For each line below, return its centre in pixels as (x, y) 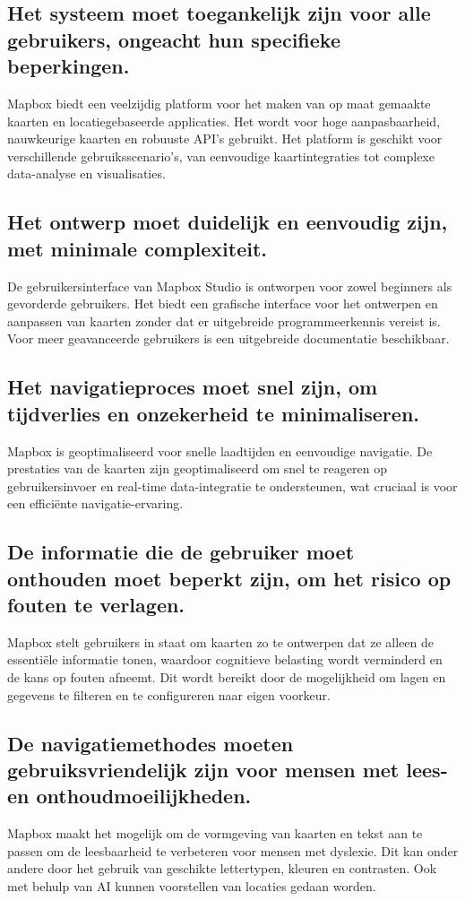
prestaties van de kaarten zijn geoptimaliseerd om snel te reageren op (197, 468)
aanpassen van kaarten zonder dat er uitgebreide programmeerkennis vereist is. (224, 321)
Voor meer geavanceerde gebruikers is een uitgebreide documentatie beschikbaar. (228, 338)
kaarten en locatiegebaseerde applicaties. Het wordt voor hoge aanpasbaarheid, (224, 121)
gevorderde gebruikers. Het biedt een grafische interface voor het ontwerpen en (223, 303)
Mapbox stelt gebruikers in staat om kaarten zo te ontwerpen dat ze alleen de (220, 641)
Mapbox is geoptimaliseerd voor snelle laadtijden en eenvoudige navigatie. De (220, 450)
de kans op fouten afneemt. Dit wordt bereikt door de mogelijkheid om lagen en (227, 677)
